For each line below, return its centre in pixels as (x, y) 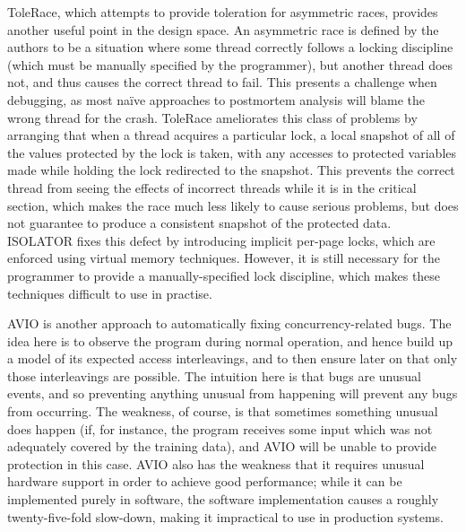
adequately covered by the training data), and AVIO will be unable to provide (222, 446)
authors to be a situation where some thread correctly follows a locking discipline (230, 47)
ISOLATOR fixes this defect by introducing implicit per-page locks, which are (221, 240)
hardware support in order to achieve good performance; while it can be (205, 481)
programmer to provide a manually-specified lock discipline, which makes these (224, 275)
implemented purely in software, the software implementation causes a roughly (223, 499)
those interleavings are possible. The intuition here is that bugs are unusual (214, 375)
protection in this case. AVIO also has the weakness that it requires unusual (216, 463)
